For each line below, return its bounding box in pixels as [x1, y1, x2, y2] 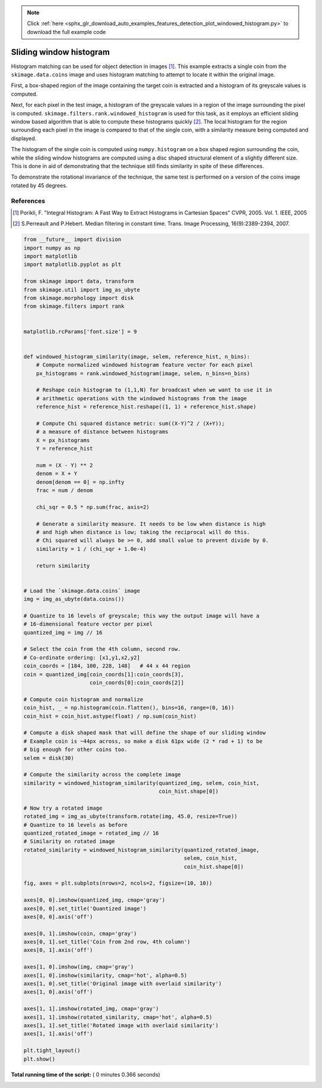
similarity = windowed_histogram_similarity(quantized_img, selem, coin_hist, [23, 780, 259, 786]
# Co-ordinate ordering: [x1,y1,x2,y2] [23, 654, 140, 661]
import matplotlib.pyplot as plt [23, 261, 122, 268]
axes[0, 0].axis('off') [23, 913, 94, 920]
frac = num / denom [36, 487, 94, 494]
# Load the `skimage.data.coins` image [23, 587, 140, 594]
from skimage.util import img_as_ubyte [23, 286, 140, 293]
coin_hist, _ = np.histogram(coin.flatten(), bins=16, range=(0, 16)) [23, 704, 235, 711]
